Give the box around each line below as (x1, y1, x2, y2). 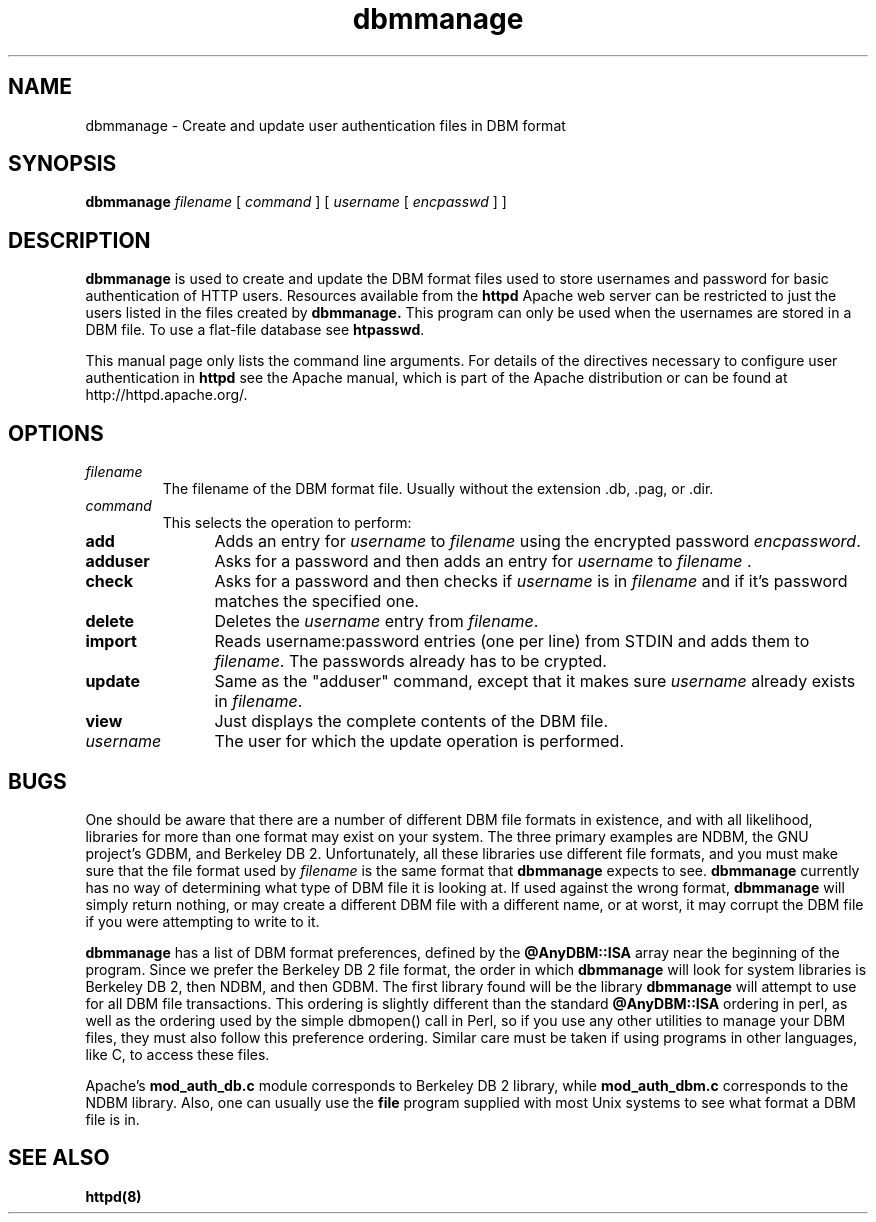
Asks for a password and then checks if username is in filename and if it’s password (214, 571, 848, 592)
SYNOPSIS (8, 151, 117, 177)
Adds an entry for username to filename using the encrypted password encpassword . (214, 531, 861, 552)
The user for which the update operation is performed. (214, 731, 625, 752)
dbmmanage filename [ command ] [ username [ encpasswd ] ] (85, 193, 507, 211)
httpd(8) (85, 1187, 142, 1205)
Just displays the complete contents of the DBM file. (214, 711, 609, 732)
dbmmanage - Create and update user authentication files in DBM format (85, 116, 566, 134)
